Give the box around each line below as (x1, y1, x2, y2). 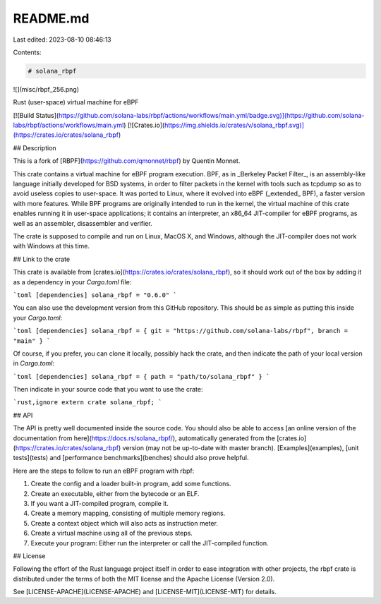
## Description (13, 143, 56, 152)
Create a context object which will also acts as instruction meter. (30, 519, 219, 527)
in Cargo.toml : (13, 359, 55, 368)
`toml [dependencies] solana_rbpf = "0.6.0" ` (13, 291, 177, 299)
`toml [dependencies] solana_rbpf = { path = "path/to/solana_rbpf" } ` (13, 373, 270, 380)
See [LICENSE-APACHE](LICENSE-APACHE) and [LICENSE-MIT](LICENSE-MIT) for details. (13, 588, 277, 596)
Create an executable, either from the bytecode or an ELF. (30, 489, 200, 497)
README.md (13, 11, 90, 26)
